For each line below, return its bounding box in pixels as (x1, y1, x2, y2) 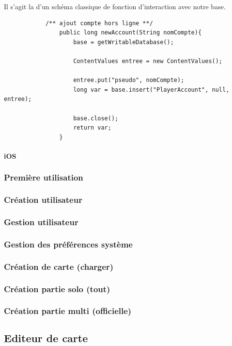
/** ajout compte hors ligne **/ (45, 19, 153, 27)
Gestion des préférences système (4, 238, 133, 250)
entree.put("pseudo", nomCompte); (73, 77, 185, 84)
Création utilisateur (4, 194, 82, 206)
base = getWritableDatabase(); (73, 38, 174, 46)
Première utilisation (4, 171, 83, 183)
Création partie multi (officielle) (4, 305, 132, 317)
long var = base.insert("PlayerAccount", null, (73, 86, 230, 93)
